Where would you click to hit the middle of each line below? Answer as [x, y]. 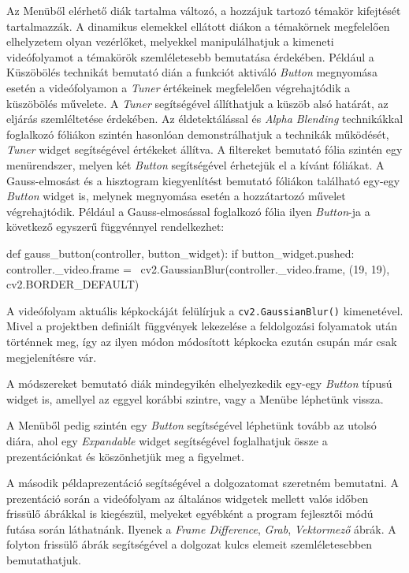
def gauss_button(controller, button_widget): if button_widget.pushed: [180, 253]
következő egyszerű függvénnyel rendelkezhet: [115, 227]
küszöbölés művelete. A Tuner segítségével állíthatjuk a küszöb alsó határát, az [197, 103]
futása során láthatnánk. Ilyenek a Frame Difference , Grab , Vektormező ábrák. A [201, 528]
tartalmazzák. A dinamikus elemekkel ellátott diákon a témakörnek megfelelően [198, 26]
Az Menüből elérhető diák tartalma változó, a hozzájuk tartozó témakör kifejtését [204, 10]
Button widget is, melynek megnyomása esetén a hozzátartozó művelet [176, 196]
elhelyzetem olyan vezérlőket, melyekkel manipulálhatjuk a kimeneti [170, 41]
